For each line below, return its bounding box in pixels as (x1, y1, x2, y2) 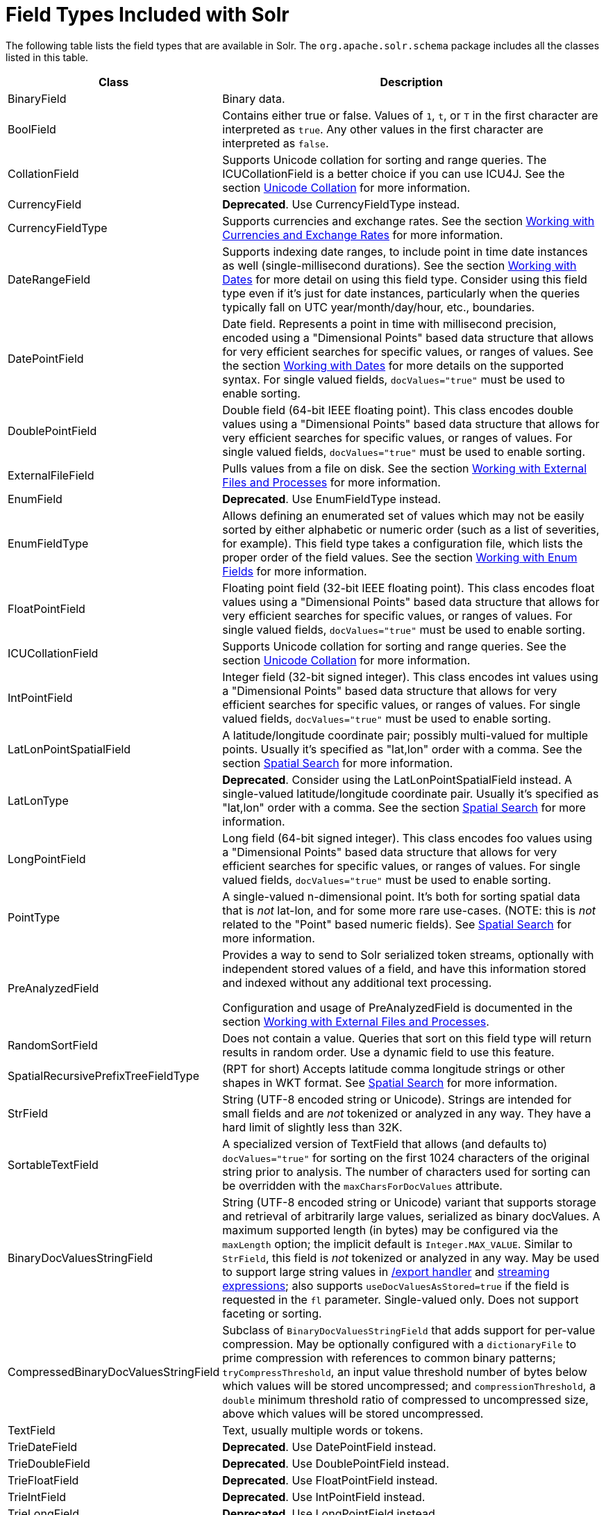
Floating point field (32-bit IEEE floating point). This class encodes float (222, 580, 595, 595)
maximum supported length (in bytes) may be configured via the (222, 1222, 559, 1237)
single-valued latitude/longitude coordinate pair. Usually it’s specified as (222, 786, 599, 801)
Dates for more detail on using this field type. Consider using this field (222, 272, 587, 286)
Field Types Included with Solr (6, 3, 289, 26)
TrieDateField (8, 1439, 78, 1454)
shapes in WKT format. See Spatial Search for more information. (222, 1075, 557, 1090)
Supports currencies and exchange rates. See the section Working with (222, 213, 595, 228)
